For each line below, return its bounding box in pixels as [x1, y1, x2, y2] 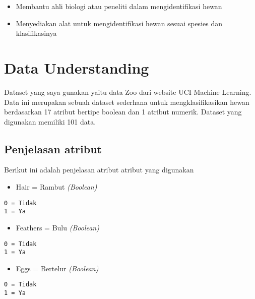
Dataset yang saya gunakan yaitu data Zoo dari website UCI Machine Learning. [4, 86, 251, 97]
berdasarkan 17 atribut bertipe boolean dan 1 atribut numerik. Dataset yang [4, 106, 242, 117]
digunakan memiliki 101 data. [4, 116, 96, 127]
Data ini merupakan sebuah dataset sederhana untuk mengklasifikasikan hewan [4, 96, 249, 107]
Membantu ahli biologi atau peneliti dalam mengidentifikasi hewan [16, 1, 222, 11]
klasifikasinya [16, 28, 57, 38]
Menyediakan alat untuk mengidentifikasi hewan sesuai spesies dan [16, 18, 222, 28]
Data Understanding [4, 57, 149, 78]
